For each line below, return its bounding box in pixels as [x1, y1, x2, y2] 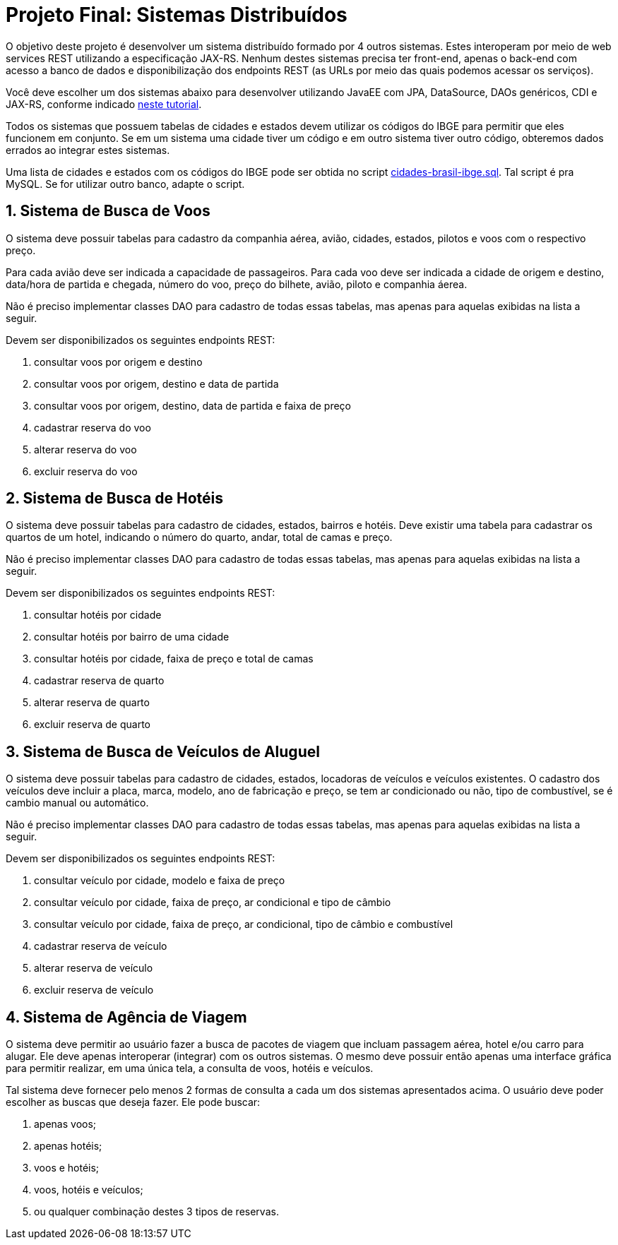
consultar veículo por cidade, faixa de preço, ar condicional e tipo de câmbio [34, 896, 391, 909]
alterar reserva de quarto [34, 696, 150, 709]
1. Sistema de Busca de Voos [6, 202, 210, 220]
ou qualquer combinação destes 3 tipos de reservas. [34, 1205, 279, 1218]
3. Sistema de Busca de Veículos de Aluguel [6, 742, 320, 761]
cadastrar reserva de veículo [34, 940, 167, 953]
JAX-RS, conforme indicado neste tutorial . [6, 97, 202, 110]
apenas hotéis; [34, 1140, 102, 1152]
